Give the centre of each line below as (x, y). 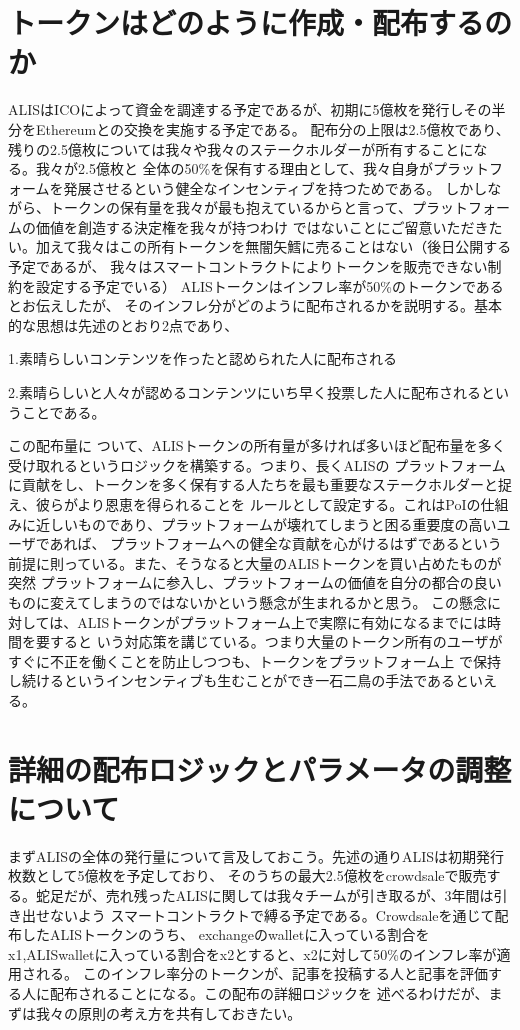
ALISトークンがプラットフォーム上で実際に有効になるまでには (282, 621)
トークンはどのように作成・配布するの (260, 22)
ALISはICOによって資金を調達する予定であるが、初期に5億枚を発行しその (250, 109)
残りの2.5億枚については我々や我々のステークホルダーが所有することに (241, 148)
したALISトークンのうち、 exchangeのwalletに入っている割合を (225, 934)
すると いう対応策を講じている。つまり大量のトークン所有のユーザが (276, 641)
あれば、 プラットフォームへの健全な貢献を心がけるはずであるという (275, 543)
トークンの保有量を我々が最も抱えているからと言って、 (230, 207)
